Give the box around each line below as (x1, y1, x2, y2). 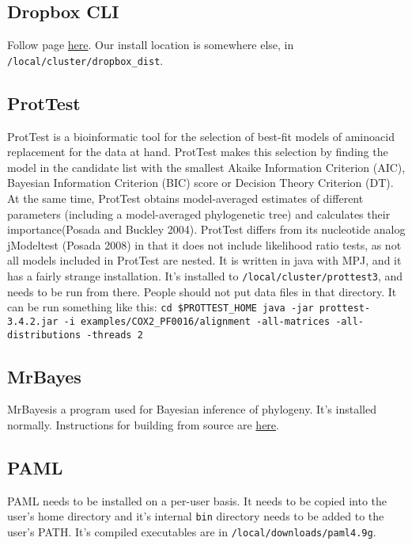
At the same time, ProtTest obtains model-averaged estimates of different (7, 190, 364, 207)
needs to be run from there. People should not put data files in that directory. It (7, 283, 397, 299)
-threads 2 (86, 329, 143, 341)
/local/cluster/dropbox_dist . (7, 51, 164, 68)
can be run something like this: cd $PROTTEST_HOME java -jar (7, 299, 314, 315)
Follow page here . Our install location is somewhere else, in (7, 36, 294, 53)
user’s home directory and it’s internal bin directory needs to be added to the (7, 508, 384, 524)
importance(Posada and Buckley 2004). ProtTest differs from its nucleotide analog (7, 221, 406, 238)
